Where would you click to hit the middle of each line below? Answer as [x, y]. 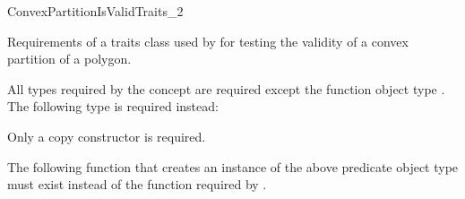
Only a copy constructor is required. [107, 136]
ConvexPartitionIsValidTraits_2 [95, 11]
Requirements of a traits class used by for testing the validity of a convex [208, 41]
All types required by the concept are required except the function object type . [226, 88]
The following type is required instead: [113, 106]
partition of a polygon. [69, 59]
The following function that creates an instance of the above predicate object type [233, 166]
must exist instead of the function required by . [137, 184]
